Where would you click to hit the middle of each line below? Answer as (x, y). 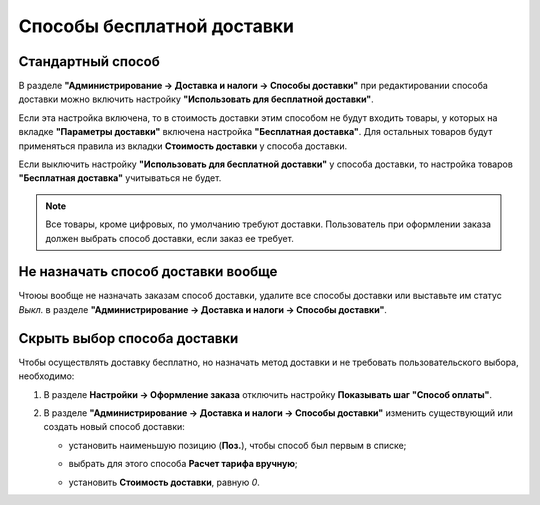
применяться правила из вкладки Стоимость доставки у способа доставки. (183, 146)
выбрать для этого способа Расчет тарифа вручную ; (183, 464)
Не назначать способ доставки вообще (148, 271)
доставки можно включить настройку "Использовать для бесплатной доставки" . (196, 99)
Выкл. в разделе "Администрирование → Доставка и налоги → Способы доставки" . (202, 309)
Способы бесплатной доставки (156, 26)
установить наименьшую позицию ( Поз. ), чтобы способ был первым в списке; (237, 445)
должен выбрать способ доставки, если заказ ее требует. (169, 238)
